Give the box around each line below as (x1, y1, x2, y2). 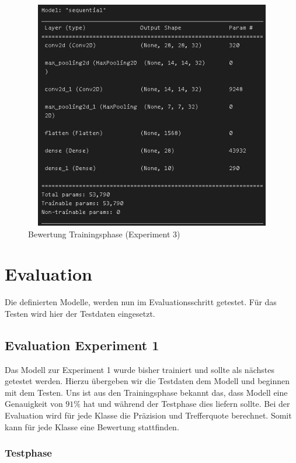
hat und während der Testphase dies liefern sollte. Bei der (83, 398, 290, 410)
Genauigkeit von (5, 398, 63, 410)
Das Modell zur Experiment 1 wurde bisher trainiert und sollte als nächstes (5, 363, 274, 375)
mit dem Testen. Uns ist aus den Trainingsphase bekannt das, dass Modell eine (5, 386, 288, 398)
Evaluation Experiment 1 (5, 336, 159, 354)
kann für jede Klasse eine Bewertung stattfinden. (5, 420, 179, 433)
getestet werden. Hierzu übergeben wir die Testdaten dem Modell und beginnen (5, 375, 290, 387)
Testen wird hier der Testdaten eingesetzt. (5, 307, 155, 319)
